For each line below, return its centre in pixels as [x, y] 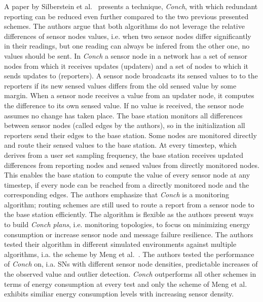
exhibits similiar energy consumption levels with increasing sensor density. [119, 294]
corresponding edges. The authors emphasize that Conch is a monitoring [117, 195]
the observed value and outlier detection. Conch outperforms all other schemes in [130, 274]
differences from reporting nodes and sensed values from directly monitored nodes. [132, 165]
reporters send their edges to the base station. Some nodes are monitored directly [130, 135]
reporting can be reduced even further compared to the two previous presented [126, 16]
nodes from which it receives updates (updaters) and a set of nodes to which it [126, 66]
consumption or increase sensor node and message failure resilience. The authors [129, 234]
